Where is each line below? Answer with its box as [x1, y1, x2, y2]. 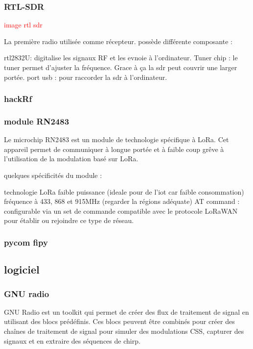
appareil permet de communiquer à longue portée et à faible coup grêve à [4, 144, 224, 154]
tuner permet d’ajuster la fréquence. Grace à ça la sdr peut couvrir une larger [4, 62, 237, 72]
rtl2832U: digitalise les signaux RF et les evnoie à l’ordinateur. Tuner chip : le [4, 52, 238, 63]
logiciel [4, 262, 40, 277]
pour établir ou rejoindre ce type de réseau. [4, 215, 134, 225]
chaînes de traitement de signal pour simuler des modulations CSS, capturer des [4, 326, 244, 336]
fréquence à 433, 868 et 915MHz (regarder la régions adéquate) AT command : [4, 196, 240, 206]
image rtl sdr [4, 20, 43, 30]
